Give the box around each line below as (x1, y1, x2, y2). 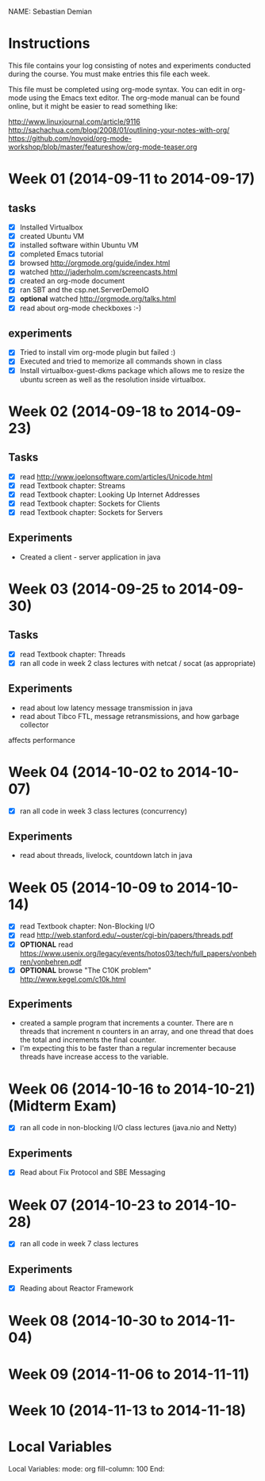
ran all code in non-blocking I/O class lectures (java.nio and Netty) (19, 1123, 237, 1133)
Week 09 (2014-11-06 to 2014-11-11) (8, 1365, 250, 1383)
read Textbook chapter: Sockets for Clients (19, 498, 160, 508)
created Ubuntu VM (19, 232, 85, 240)
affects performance (8, 735, 75, 744)
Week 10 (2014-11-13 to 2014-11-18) (8, 1401, 247, 1419)
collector (19, 720, 49, 729)
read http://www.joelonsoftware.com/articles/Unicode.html (19, 471, 213, 481)
